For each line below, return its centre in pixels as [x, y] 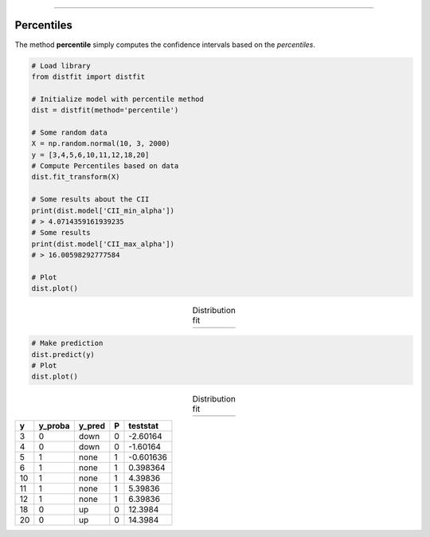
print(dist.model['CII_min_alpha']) [103, 210]
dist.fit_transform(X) [76, 177]
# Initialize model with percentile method [118, 99]
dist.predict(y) [63, 354]
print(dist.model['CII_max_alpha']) [103, 244]
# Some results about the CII [90, 200]
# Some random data [69, 132]
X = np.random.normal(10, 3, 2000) [101, 144]
